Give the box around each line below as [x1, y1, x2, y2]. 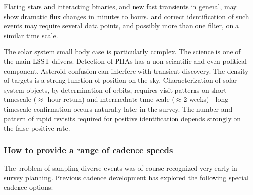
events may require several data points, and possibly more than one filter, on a [4, 20, 239, 31]
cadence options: [4, 182, 53, 192]
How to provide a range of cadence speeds [4, 143, 173, 156]
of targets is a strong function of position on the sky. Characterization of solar [4, 75, 237, 85]
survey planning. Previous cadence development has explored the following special [4, 172, 249, 182]
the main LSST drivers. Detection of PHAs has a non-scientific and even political [4, 56, 247, 66]
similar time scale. [4, 30, 58, 40]
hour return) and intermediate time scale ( [47, 94, 175, 104]
